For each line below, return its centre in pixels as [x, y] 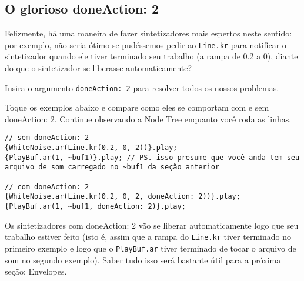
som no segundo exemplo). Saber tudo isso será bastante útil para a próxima [143, 260]
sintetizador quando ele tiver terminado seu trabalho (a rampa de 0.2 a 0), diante [151, 56]
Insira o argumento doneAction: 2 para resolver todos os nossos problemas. [142, 87]
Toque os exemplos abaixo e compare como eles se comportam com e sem [137, 107]
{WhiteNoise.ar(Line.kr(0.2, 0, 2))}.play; [91, 148]
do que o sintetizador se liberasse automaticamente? [98, 68]
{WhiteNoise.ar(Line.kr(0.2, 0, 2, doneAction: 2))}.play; [123, 197]
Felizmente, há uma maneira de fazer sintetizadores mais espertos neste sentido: [148, 33]
